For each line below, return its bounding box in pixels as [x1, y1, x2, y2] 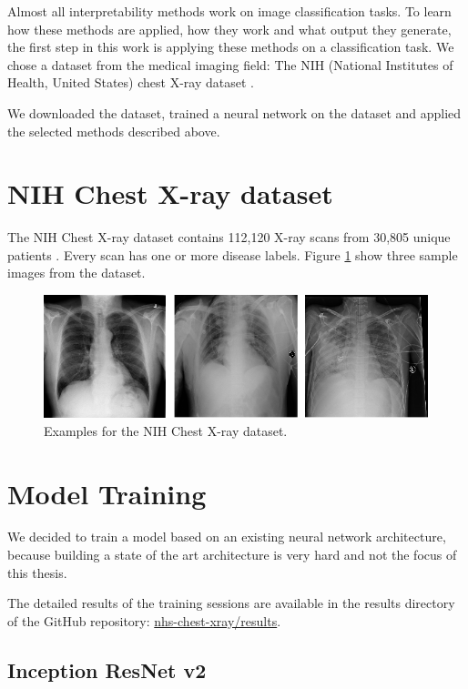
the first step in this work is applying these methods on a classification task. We [7, 37, 454, 56]
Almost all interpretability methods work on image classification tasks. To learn [7, 2, 452, 20]
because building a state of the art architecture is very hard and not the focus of [7, 545, 457, 564]
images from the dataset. [7, 263, 146, 282]
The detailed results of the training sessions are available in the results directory [7, 593, 455, 613]
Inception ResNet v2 [7, 655, 207, 684]
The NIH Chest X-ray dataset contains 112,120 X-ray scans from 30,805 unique [7, 228, 451, 247]
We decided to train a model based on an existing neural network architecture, [7, 527, 446, 546]
